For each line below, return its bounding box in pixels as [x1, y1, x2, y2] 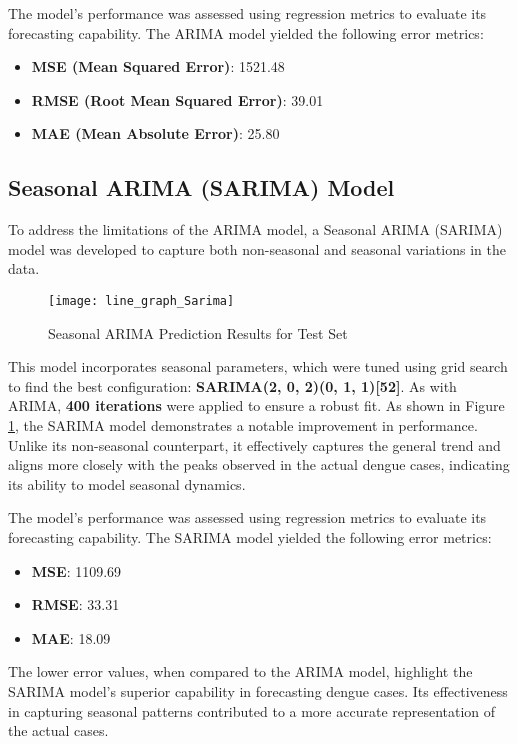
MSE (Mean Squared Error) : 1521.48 [31, 56, 285, 77]
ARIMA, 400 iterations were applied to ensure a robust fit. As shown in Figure [8, 395, 505, 416]
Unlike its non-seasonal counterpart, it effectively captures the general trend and [8, 434, 501, 455]
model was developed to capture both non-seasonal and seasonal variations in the [8, 238, 506, 259]
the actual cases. [8, 720, 109, 741]
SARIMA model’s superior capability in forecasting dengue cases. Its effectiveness [8, 680, 508, 701]
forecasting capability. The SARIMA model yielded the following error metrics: [8, 526, 492, 547]
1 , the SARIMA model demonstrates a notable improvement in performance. [8, 414, 478, 435]
